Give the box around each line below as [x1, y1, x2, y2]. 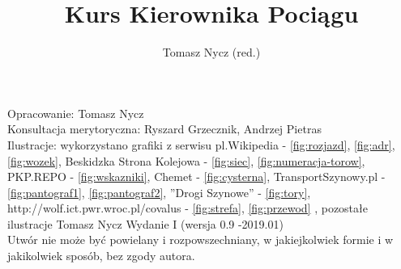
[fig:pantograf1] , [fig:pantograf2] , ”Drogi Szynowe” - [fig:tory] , [7, 183, 311, 200]
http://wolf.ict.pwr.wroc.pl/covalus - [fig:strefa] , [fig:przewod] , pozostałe [7, 200, 368, 216]
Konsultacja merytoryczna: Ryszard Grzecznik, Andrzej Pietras [7, 120, 322, 137]
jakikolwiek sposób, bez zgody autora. [7, 247, 195, 264]
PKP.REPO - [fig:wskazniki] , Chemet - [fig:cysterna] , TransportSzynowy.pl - [7, 168, 386, 185]
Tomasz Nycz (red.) [162, 44, 261, 61]
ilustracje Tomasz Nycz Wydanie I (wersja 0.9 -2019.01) [7, 215, 284, 232]
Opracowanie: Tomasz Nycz [7, 104, 144, 121]
